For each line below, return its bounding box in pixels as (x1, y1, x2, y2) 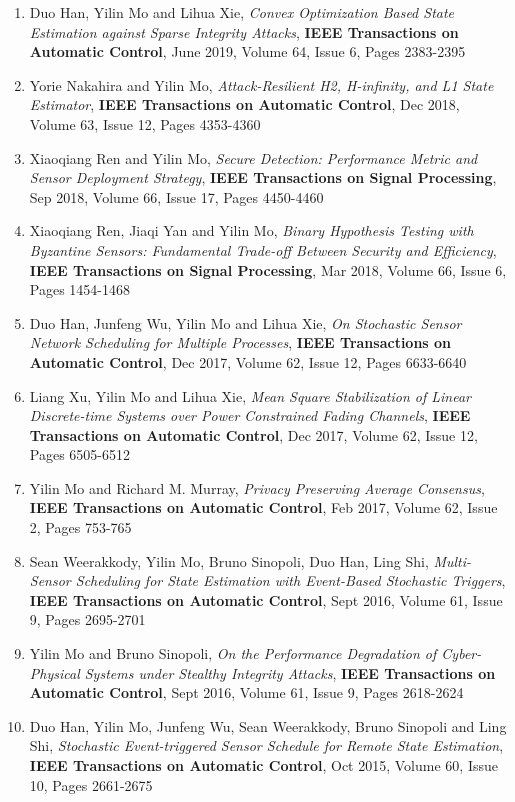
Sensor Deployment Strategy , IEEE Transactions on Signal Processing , (29, 167, 497, 188)
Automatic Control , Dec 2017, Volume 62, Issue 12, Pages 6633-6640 (29, 351, 467, 372)
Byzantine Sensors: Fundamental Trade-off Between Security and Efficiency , (29, 239, 497, 260)
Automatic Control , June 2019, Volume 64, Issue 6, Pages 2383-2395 (29, 41, 466, 62)
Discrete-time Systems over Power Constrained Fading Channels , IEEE (29, 405, 471, 426)
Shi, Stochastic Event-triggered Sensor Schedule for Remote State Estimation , (29, 735, 504, 756)
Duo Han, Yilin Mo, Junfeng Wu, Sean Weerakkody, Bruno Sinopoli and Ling (29, 715, 507, 736)
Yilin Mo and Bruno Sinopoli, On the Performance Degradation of (29, 643, 437, 664)
